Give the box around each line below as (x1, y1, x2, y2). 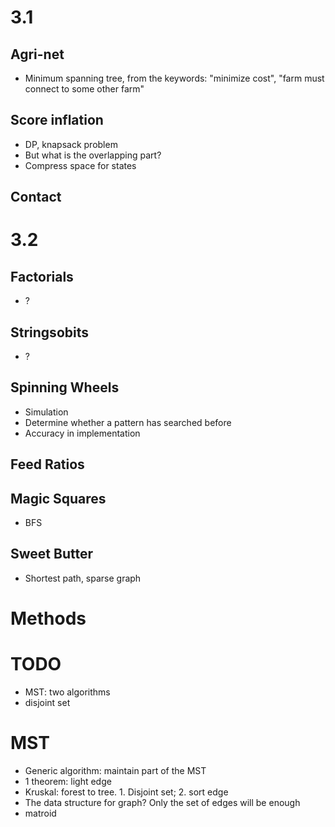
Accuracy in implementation (24, 427, 141, 439)
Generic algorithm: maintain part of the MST (24, 764, 207, 776)
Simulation (24, 406, 69, 418)
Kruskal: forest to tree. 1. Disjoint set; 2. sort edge (24, 786, 229, 798)
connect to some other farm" (24, 83, 145, 95)
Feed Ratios (10, 456, 85, 473)
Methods (10, 607, 87, 630)
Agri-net (10, 46, 65, 63)
